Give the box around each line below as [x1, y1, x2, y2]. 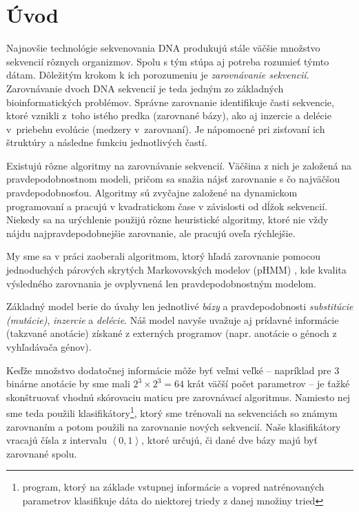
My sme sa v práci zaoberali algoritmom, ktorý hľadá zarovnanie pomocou [6, 249, 321, 263]
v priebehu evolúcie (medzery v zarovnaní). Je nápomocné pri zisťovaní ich [6, 121, 325, 136]
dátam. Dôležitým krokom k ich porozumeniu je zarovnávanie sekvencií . [6, 68, 309, 82]
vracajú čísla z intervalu [6, 433, 107, 447]
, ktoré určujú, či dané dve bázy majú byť [141, 433, 318, 447]
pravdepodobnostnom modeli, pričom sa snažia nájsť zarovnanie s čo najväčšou [6, 172, 340, 186]
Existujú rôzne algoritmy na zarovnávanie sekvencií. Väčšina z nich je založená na [6, 158, 352, 172]
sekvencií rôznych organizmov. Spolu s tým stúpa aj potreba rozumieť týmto [6, 54, 329, 68]
